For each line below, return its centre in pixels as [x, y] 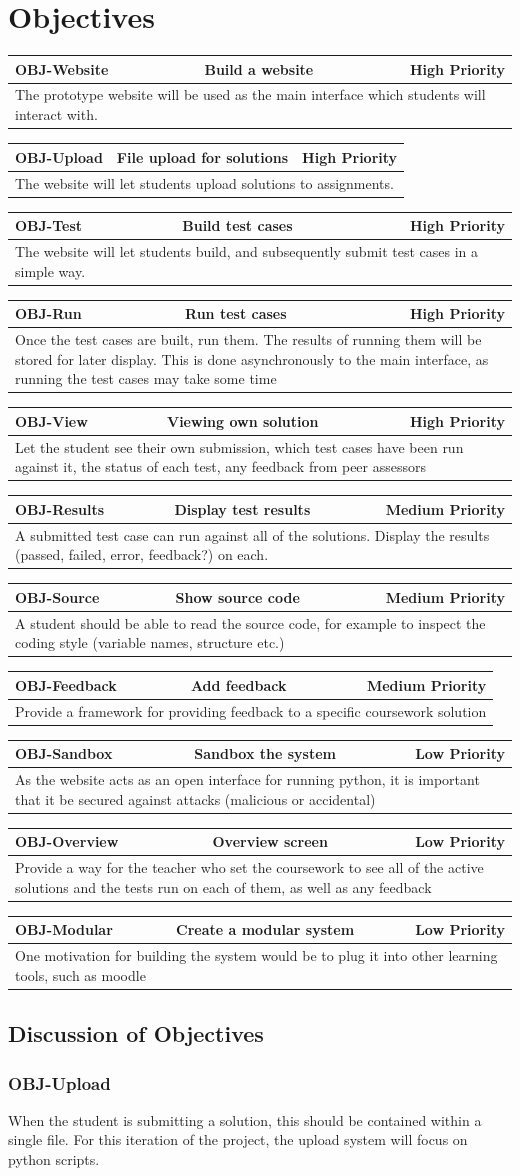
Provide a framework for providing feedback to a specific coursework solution [251, 710]
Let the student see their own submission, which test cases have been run [239, 446]
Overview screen [270, 841]
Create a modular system [265, 929]
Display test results [242, 508]
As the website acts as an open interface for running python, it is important [247, 779]
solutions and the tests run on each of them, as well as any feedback [223, 886]
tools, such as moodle [80, 974]
